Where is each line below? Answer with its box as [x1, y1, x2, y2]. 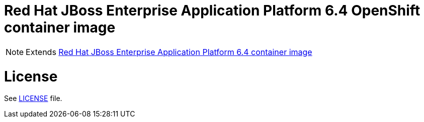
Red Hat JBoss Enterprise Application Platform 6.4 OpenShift [4, 2, 420, 19]
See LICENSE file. [4, 94, 62, 103]
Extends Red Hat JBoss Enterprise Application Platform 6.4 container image [26, 46, 312, 57]
